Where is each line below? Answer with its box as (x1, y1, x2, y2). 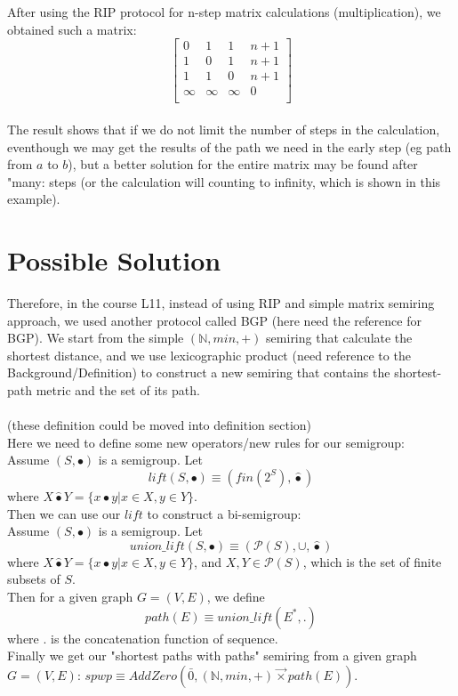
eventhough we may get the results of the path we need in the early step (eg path (7, 137, 452, 156)
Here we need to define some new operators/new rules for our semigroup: (7, 433, 405, 451)
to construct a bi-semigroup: (147, 504, 301, 522)
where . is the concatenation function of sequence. (7, 628, 278, 647)
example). (7, 190, 60, 208)
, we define (206, 587, 265, 605)
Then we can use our (7, 504, 121, 522)
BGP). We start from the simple (7, 328, 184, 347)
